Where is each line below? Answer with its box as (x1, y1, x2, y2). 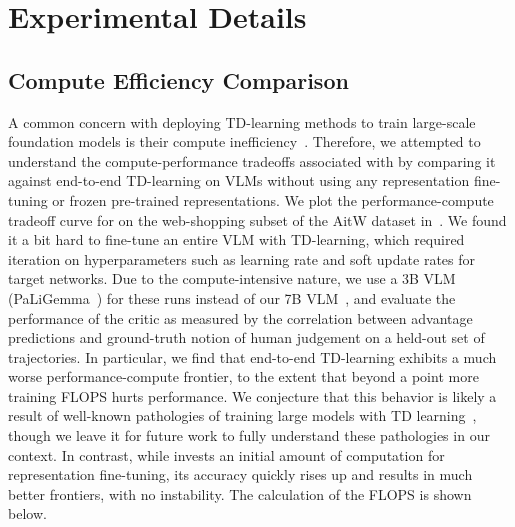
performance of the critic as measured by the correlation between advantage (8, 307, 473, 328)
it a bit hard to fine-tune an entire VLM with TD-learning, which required (8, 229, 465, 250)
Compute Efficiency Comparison (8, 64, 349, 95)
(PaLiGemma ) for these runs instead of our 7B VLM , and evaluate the (8, 287, 456, 308)
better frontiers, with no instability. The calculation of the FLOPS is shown (8, 483, 472, 504)
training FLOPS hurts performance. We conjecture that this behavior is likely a (8, 385, 497, 406)
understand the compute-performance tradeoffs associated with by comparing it (8, 150, 496, 171)
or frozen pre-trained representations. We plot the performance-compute (52, 189, 494, 210)
